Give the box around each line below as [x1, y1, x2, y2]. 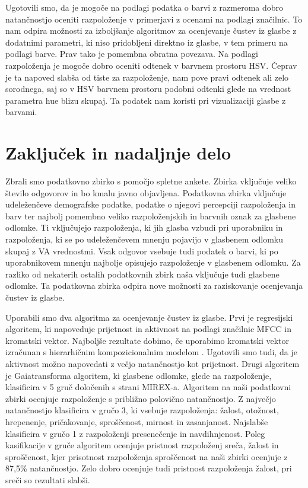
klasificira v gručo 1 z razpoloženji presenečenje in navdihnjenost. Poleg [5, 427, 265, 439]
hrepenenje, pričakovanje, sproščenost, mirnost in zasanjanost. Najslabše [5, 415, 268, 428]
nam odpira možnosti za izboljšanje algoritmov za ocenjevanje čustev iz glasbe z [5, 24, 297, 37]
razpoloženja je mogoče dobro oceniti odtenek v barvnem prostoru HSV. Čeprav [5, 59, 297, 71]
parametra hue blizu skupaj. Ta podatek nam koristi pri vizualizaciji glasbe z [5, 94, 286, 106]
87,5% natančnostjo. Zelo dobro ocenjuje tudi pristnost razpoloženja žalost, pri [5, 462, 292, 474]
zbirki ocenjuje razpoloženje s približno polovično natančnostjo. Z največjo [5, 392, 276, 404]
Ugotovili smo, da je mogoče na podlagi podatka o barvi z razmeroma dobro [5, 1, 284, 13]
